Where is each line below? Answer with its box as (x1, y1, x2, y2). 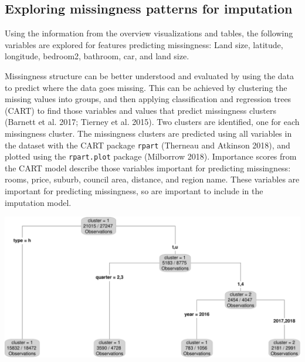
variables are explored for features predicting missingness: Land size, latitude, (5, 38, 283, 50)
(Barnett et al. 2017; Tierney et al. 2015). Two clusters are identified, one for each (5, 116, 300, 128)
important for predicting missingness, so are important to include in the (5, 185, 263, 197)
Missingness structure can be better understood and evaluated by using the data (5, 69, 294, 82)
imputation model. (5, 196, 72, 208)
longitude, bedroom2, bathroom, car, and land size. (5, 50, 189, 62)
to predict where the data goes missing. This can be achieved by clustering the (5, 81, 287, 93)
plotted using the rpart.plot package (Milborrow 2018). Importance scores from (5, 150, 297, 163)
